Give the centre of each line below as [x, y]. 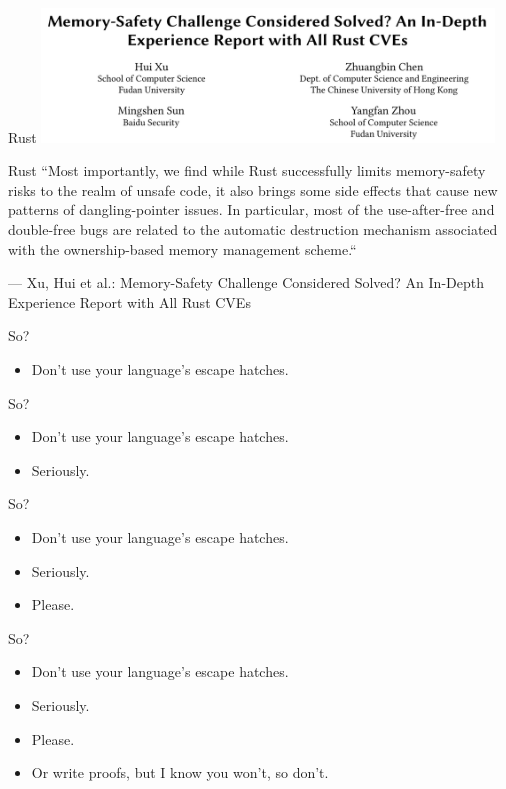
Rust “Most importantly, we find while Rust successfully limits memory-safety [247, 170]
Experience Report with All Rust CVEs [129, 301]
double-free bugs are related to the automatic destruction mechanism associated [253, 229]
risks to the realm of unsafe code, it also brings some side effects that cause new [253, 189]
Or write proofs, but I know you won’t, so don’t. [180, 772]
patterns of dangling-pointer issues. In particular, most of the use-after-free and [251, 209]
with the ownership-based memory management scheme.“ [182, 248]
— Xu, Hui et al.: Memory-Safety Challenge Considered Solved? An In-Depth [246, 282]
